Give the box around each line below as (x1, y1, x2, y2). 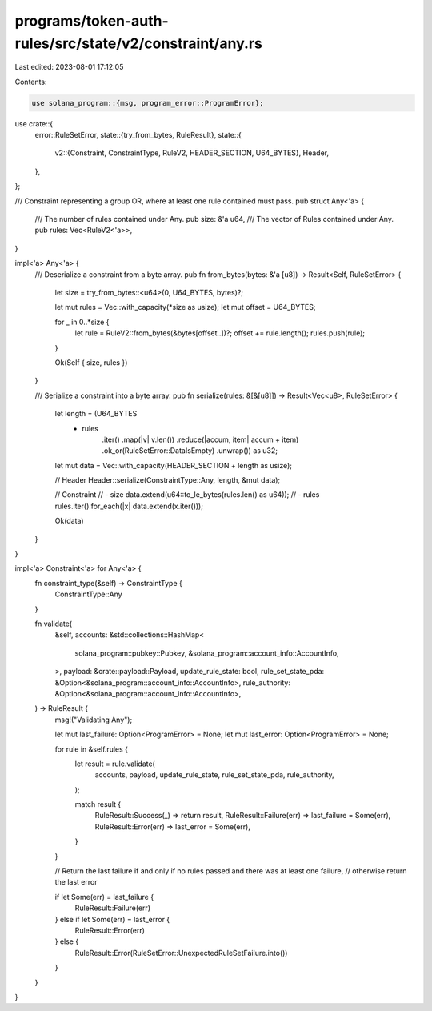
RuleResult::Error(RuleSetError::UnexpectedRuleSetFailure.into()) (74, 948, 288, 957)
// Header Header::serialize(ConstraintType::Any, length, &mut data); (54, 475, 281, 485)
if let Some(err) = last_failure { (54, 892, 154, 901)
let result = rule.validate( (74, 759, 155, 768)
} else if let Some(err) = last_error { (54, 914, 170, 924)
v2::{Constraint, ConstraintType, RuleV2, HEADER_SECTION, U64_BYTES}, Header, (54, 148, 330, 158)
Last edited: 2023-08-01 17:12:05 (14, 62, 124, 72)
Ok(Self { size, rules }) (54, 357, 128, 367)
